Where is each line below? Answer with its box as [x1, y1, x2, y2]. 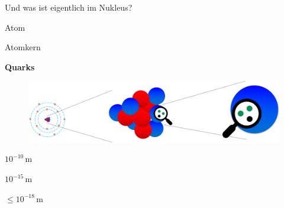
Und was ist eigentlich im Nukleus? [5, 1, 133, 13]
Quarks [5, 60, 35, 73]
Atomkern [5, 41, 41, 53]
